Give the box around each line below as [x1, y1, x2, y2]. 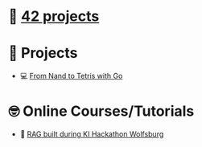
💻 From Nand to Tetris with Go [19, 71, 123, 81]
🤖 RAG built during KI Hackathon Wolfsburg [19, 129, 164, 139]
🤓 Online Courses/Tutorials [8, 102, 195, 120]
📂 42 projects [8, 7, 100, 26]
